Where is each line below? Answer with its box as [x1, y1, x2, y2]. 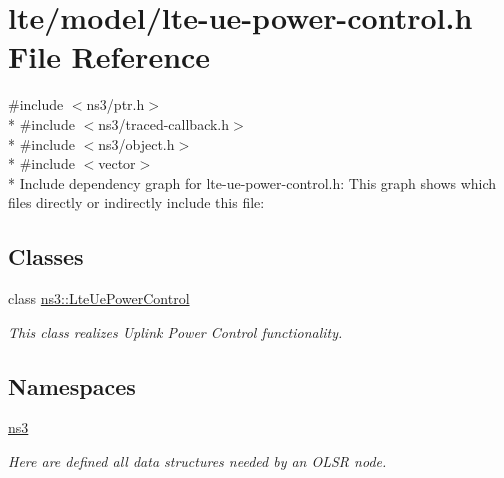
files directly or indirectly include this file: [8, 192, 265, 213]
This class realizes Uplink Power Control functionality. [8, 321, 343, 342]
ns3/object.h [98, 133, 175, 154]
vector [98, 153, 136, 174]
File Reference [8, 36, 211, 77]
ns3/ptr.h [86, 94, 145, 115]
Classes [8, 241, 84, 272]
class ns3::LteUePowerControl [8, 288, 190, 309]
